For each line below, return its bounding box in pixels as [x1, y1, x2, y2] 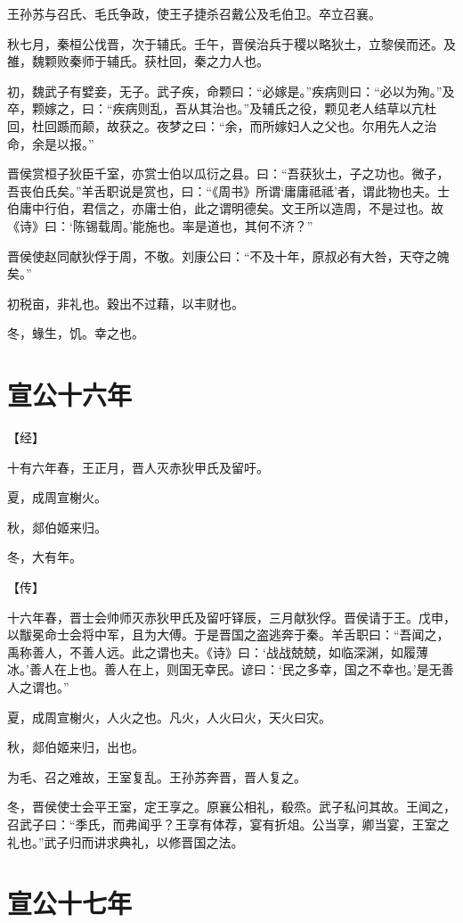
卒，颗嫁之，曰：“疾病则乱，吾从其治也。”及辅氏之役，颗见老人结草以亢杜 [7, 99, 437, 118]
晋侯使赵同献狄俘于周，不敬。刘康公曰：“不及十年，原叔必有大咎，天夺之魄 [7, 246, 450, 265]
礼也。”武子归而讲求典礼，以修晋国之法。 [7, 832, 244, 851]
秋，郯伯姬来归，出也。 [7, 738, 144, 756]
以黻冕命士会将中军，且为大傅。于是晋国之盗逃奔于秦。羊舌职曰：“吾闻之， [7, 625, 450, 644]
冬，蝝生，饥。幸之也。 [7, 324, 144, 342]
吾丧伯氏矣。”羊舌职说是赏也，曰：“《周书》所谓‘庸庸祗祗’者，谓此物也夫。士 [7, 181, 450, 200]
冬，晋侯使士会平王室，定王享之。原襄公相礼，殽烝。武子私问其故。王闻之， [7, 797, 456, 816]
